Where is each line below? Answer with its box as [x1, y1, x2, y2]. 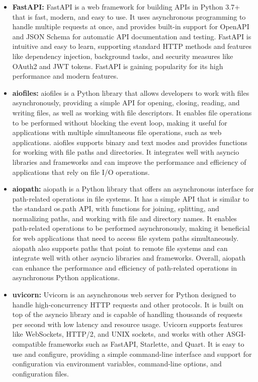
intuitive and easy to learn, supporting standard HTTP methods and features [12, 41, 252, 51]
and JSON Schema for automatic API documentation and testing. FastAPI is [12, 31, 251, 41]
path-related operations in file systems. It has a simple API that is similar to [12, 193, 249, 204]
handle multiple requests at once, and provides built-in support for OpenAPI [12, 21, 249, 32]
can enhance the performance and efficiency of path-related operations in [12, 262, 237, 273]
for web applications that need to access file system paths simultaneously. [12, 233, 239, 243]
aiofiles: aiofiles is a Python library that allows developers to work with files [12, 87, 249, 98]
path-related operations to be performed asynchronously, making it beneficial [12, 223, 250, 233]
